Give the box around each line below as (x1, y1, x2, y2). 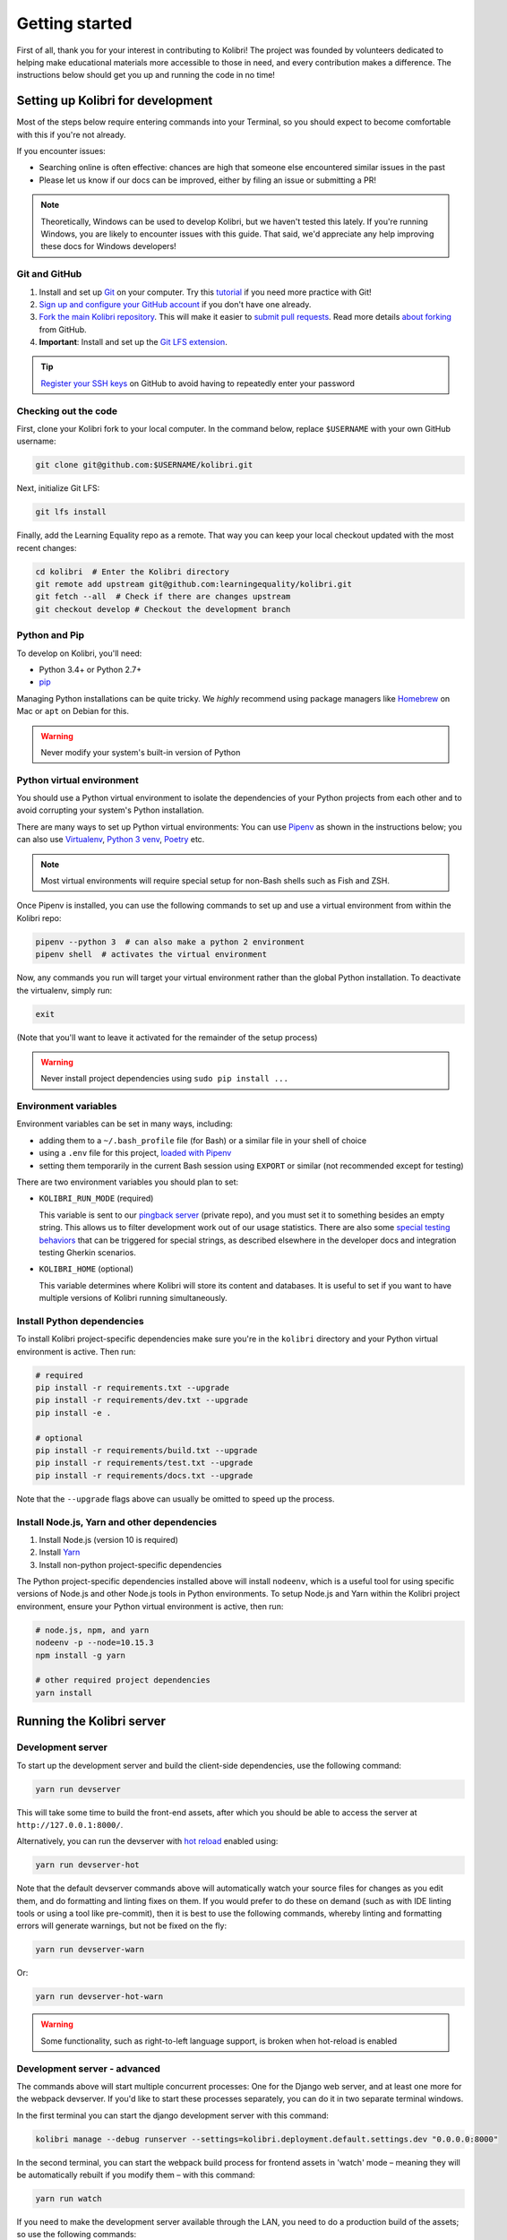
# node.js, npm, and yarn (35, 1624, 150, 1635)
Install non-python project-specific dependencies (39, 1559, 222, 1570)
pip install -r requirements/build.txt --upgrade (35, 1445, 258, 1455)
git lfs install (35, 507, 107, 517)
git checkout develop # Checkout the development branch (35, 604, 291, 614)
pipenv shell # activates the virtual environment (35, 950, 268, 960)
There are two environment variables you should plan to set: (16, 1176, 239, 1187)
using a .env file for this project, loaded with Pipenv (39, 1148, 232, 1159)
